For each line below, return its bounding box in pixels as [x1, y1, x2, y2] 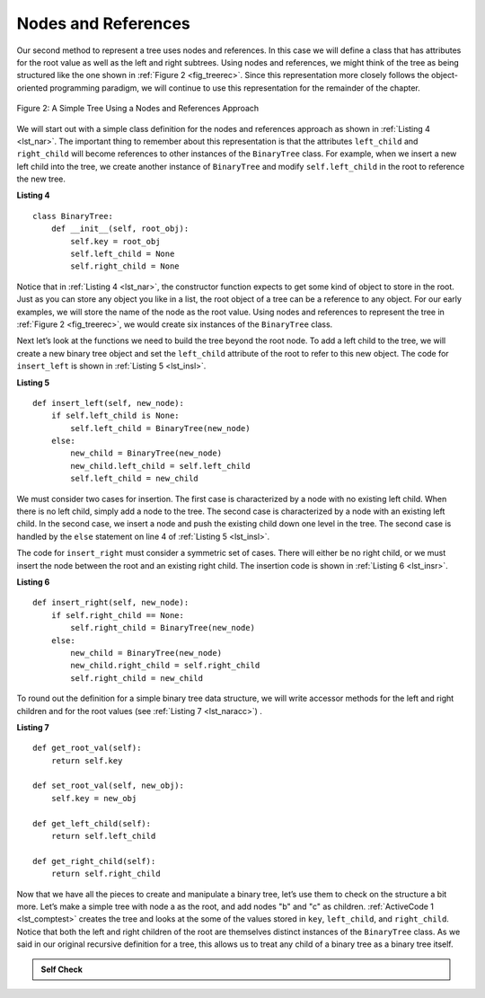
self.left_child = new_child [70, 473, 199, 484]
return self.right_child [50, 869, 161, 879]
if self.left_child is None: [50, 411, 180, 421]
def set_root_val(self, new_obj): [32, 781, 184, 790]
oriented [16, 82, 48, 93]
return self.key [50, 755, 123, 765]
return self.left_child [50, 831, 156, 842]
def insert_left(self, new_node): [32, 398, 184, 408]
